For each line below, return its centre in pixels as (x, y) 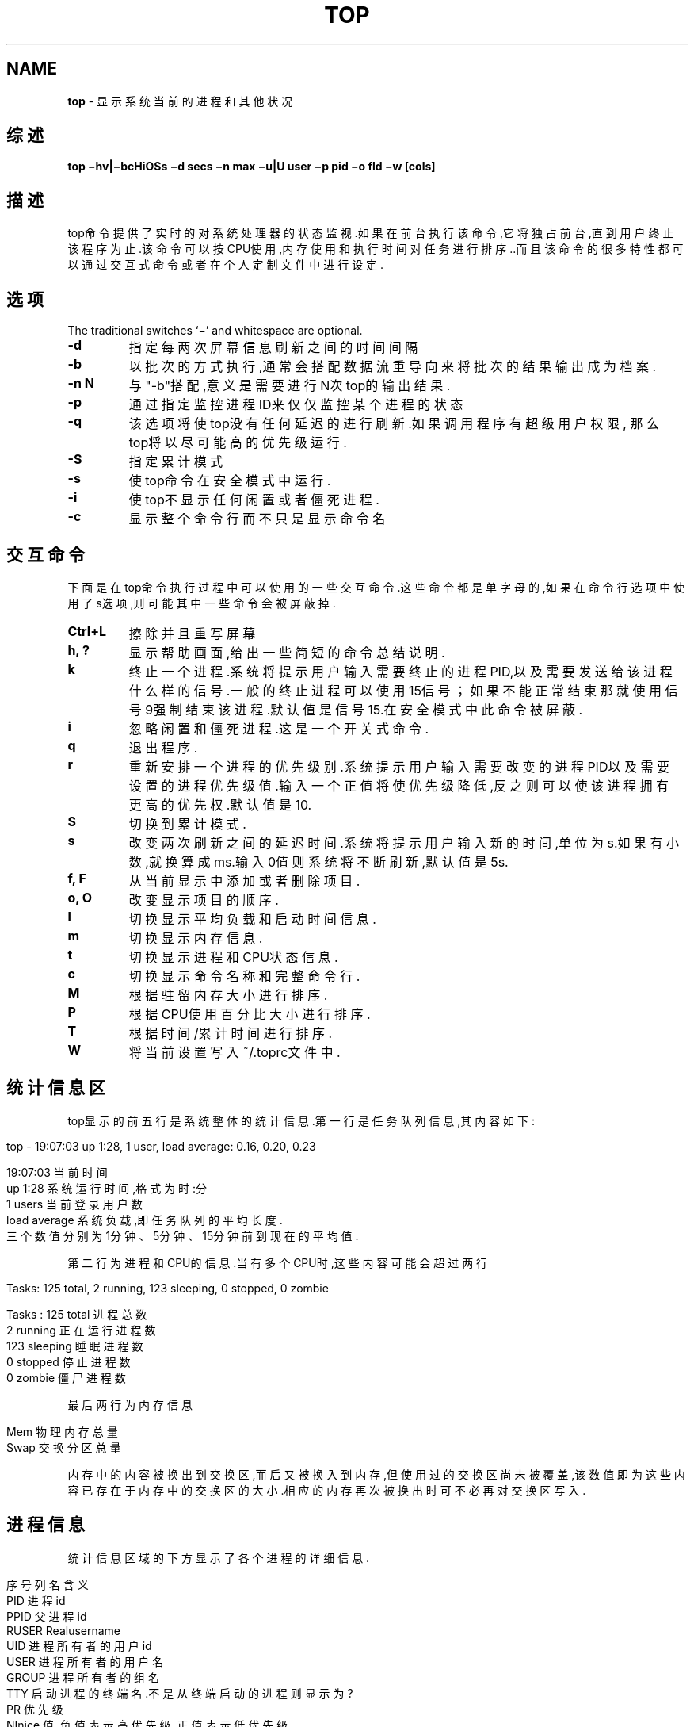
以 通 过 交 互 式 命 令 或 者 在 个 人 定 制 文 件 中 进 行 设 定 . (226, 265)
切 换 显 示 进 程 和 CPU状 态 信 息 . (233, 957)
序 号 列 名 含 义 (48, 1584)
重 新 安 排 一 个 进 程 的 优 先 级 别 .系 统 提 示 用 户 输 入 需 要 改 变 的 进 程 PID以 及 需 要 (399, 766)
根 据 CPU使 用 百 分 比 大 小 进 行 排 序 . (250, 1014)
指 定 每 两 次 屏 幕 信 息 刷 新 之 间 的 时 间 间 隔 (273, 348)
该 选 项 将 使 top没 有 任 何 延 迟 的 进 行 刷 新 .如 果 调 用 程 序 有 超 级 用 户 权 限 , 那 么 (394, 424)
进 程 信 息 (46, 1525)
